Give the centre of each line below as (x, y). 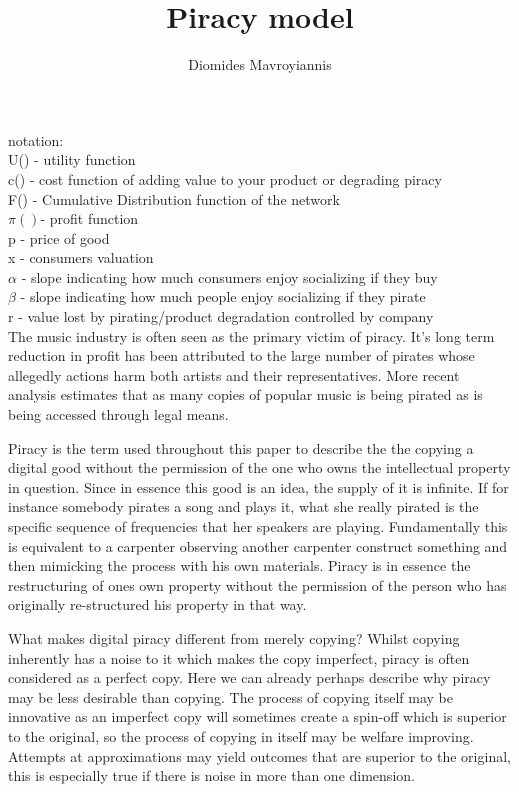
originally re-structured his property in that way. (157, 604)
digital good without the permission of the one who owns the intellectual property (259, 467)
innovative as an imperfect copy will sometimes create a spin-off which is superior (257, 716)
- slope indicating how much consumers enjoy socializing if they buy (229, 276)
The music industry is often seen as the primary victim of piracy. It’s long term (251, 335)
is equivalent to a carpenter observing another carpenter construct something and (258, 545)
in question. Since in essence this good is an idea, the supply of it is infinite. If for (258, 486)
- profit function (89, 218)
